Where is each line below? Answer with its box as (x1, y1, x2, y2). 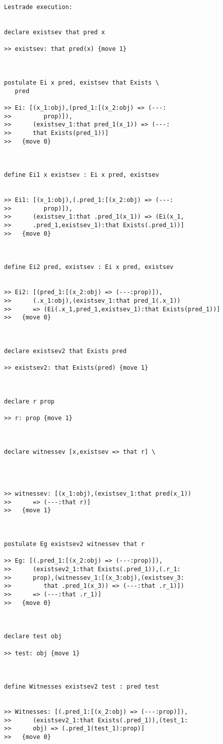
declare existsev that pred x (4, 28, 105, 36)
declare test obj (4, 633, 62, 640)
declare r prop (4, 397, 55, 405)
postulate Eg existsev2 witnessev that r (4, 540, 145, 548)
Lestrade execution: (4, 4, 73, 11)
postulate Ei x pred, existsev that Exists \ (4, 79, 159, 86)
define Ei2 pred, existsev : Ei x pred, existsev (4, 263, 174, 271)
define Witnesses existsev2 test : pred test (4, 683, 159, 691)
